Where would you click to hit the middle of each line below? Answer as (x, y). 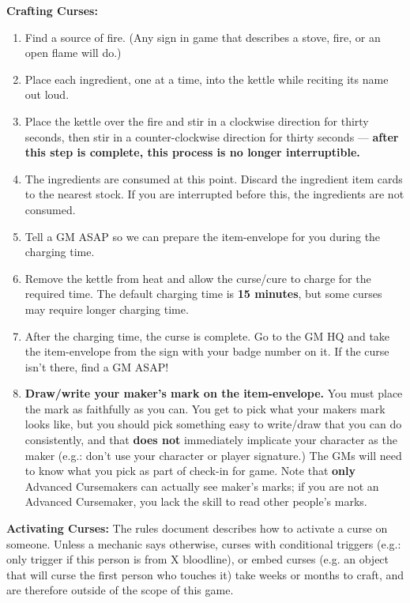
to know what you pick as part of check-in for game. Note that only (190, 471)
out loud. (47, 94)
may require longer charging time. (107, 309)
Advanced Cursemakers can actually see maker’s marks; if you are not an (202, 486)
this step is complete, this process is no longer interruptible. (192, 152)
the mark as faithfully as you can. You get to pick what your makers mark (205, 408)
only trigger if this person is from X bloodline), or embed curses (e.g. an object (198, 559)
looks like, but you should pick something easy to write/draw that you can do (213, 424)
